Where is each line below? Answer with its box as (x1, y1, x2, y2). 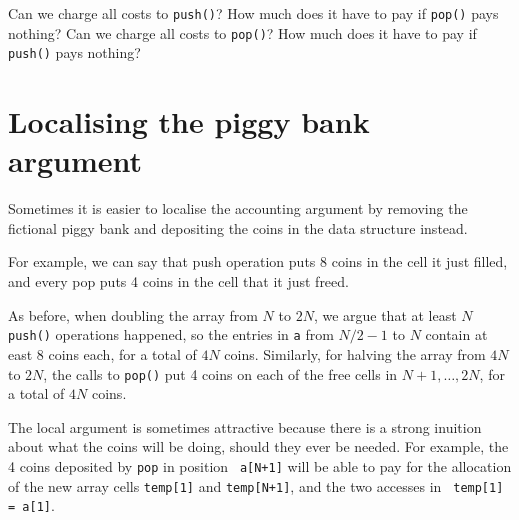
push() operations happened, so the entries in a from (8, 324, 334, 345)
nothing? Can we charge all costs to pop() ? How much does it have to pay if (8, 22, 477, 43)
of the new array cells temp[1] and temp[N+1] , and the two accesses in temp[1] (8, 475, 504, 496)
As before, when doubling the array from (8, 304, 258, 325)
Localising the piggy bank (8, 101, 370, 142)
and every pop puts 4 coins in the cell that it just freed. (8, 271, 349, 292)
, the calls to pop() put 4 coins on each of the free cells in (43, 363, 398, 384)
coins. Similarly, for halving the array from (224, 343, 486, 364)
